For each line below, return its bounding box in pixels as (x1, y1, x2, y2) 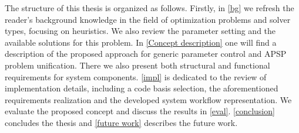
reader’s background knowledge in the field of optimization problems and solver (5, 13, 291, 25)
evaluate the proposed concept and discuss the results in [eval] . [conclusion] (5, 105, 275, 117)
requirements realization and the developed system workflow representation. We (5, 93, 292, 105)
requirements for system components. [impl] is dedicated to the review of (5, 70, 267, 83)
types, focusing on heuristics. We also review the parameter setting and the (5, 25, 276, 37)
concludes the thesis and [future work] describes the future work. (5, 116, 238, 128)
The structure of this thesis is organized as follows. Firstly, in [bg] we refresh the (5, 2, 294, 13)
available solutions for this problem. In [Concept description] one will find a (5, 36, 277, 48)
